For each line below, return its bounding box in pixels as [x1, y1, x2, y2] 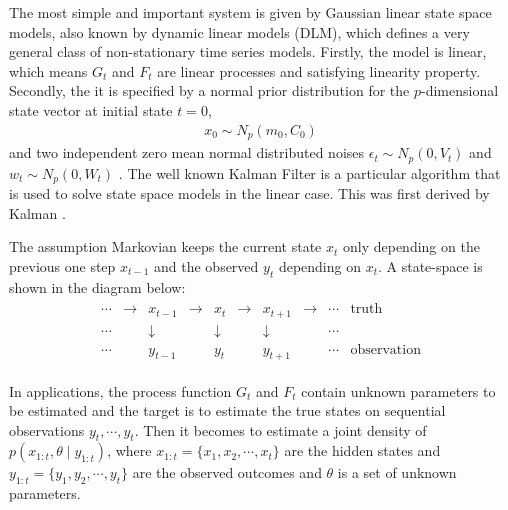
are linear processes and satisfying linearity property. [157, 60, 481, 81]
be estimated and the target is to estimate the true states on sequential [9, 400, 446, 421]
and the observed [154, 255, 259, 276]
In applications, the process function [9, 380, 232, 401]
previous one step [9, 255, 116, 276]
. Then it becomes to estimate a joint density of [134, 419, 427, 440]
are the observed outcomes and [132, 462, 322, 483]
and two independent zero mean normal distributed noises [9, 142, 365, 163]
